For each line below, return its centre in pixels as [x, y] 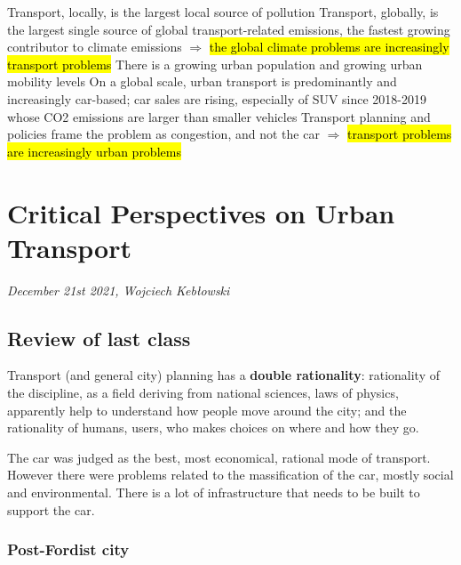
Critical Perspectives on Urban [201, 212]
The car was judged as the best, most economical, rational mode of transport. [219, 457]
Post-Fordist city [68, 549]
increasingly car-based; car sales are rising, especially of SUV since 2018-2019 [217, 98]
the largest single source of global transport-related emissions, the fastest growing [229, 29]
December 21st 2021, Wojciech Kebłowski [119, 290]
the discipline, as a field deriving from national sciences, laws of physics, [203, 393]
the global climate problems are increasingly [329, 47]
